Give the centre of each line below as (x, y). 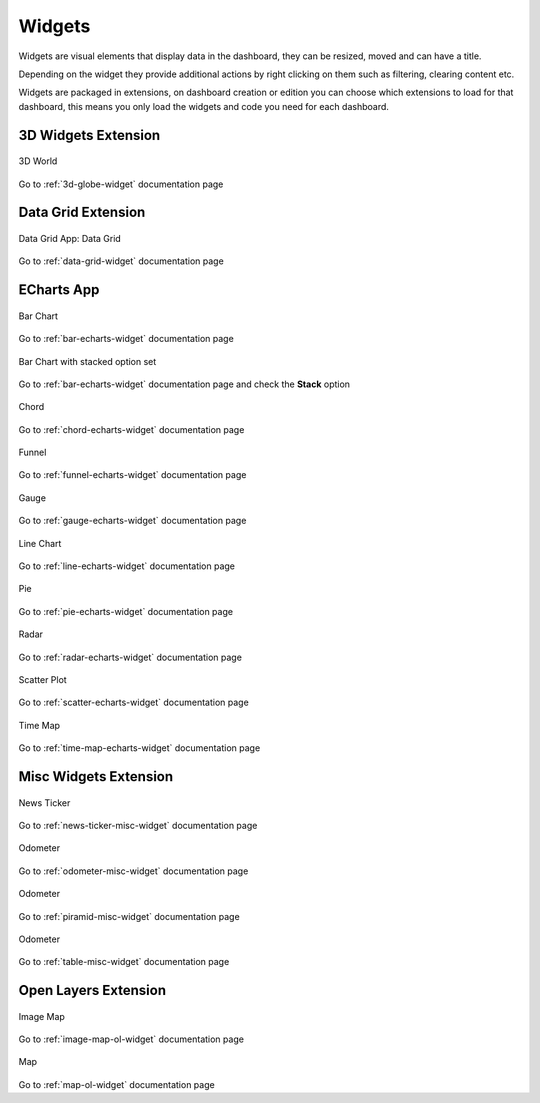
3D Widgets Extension (89, 135)
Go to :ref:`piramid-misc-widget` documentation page (129, 916)
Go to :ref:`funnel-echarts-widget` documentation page (132, 475)
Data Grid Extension (82, 212)
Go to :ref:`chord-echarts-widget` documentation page (131, 429)
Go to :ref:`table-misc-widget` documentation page (124, 962)
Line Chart (40, 543)
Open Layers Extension (92, 990)
